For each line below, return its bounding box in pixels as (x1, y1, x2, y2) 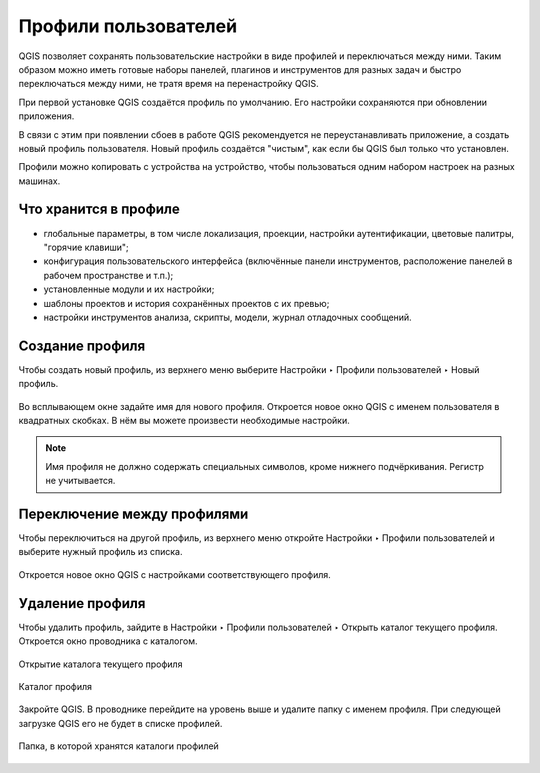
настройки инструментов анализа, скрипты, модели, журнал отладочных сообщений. (43, 311, 412, 323)
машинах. (18, 175, 61, 187)
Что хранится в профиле (18, 201, 180, 218)
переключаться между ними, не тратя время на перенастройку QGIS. (18, 78, 319, 90)
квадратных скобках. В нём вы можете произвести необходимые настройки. (18, 415, 350, 426)
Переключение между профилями (18, 505, 249, 522)
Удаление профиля (18, 595, 146, 612)
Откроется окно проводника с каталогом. (18, 635, 198, 647)
